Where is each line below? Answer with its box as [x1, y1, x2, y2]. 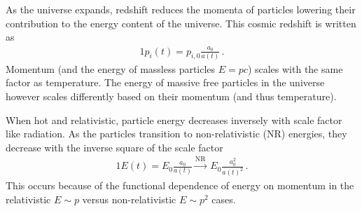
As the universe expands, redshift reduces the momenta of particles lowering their [6, 2, 356, 16]
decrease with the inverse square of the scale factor [6, 139, 223, 154]
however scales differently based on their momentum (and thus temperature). [6, 89, 337, 104]
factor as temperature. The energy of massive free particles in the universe [6, 75, 325, 90]
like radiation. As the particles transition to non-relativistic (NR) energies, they [6, 126, 347, 141]
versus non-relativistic [82, 191, 176, 206]
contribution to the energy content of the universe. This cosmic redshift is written [6, 15, 356, 30]
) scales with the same [247, 61, 343, 76]
